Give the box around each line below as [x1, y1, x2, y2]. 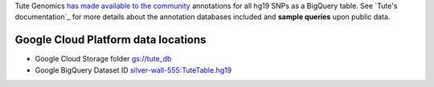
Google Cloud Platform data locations [14, 33, 207, 47]
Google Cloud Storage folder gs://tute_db [35, 54, 172, 64]
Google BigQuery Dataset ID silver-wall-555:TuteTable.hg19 [35, 65, 232, 75]
